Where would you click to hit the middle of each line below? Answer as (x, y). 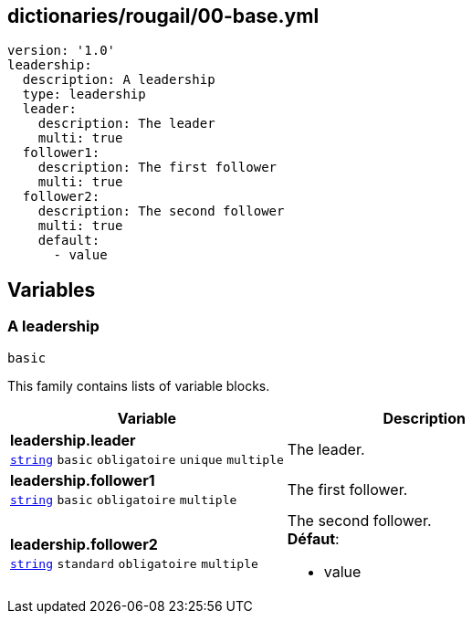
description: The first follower (157, 168)
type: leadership (84, 95)
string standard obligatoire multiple (134, 563)
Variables (52, 289)
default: (69, 241)
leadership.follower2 (84, 544)
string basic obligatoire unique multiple (147, 459)
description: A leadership (119, 80)
